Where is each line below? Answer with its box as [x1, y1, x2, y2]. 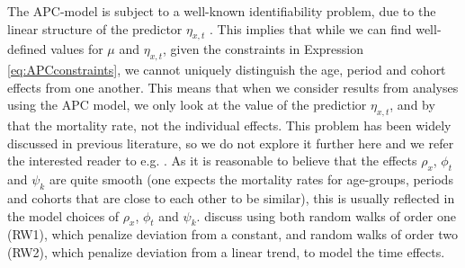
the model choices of [7, 206, 120, 225]
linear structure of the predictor [7, 19, 183, 38]
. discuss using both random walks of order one [196, 206, 456, 225]
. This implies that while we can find [209, 19, 412, 38]
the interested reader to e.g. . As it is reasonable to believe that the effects [7, 151, 417, 170]
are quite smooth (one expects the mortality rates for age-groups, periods [49, 170, 453, 189]
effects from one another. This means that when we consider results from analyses [7, 77, 459, 96]
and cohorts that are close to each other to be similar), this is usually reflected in [7, 188, 455, 207]
